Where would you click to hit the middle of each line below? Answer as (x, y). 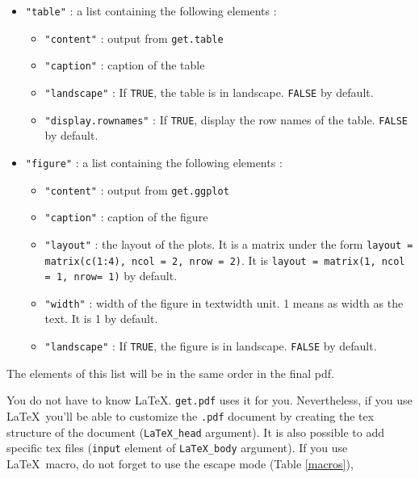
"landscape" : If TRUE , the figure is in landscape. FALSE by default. (211, 346)
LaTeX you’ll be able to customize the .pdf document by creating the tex (191, 415)
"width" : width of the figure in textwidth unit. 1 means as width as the (224, 302)
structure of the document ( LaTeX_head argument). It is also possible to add (195, 432)
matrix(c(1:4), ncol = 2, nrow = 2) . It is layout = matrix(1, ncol (225, 260)
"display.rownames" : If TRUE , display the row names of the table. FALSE (226, 119)
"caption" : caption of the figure (126, 217)
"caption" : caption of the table (125, 65)
